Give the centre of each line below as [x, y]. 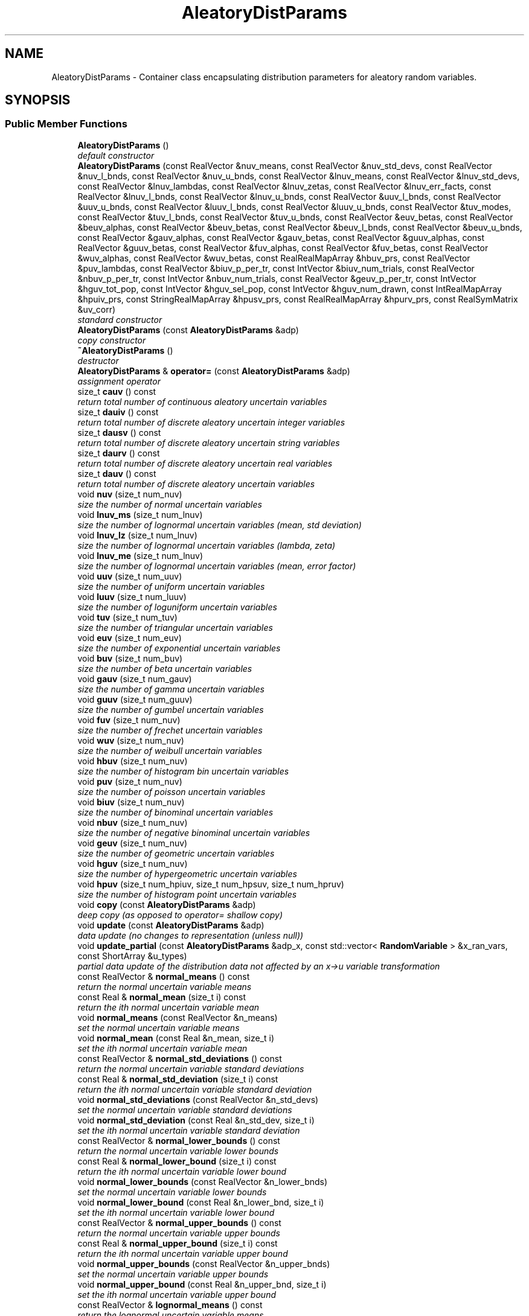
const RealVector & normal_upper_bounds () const [179, 1222]
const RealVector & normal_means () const [164, 976]
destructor [98, 360]
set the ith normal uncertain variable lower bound [176, 1212]
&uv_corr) [97, 309]
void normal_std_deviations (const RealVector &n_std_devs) [198, 1099]
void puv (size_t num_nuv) [130, 781]
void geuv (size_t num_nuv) [133, 843]
